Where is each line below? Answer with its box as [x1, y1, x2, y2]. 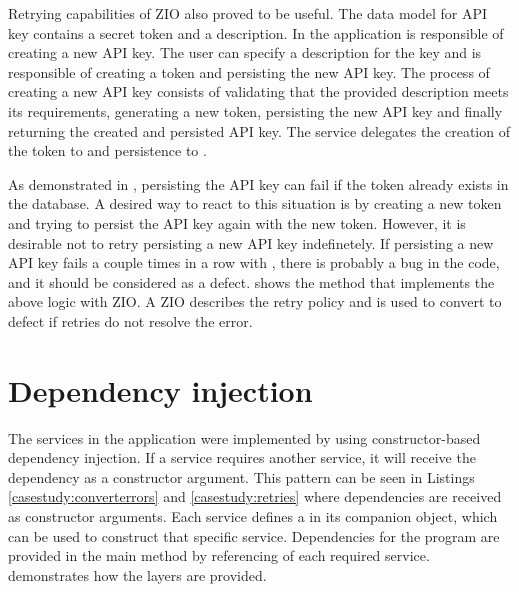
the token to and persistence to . [8, 140, 207, 161]
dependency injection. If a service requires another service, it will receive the [8, 447, 476, 468]
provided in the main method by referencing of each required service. [8, 545, 430, 566]
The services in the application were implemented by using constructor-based [8, 427, 481, 448]
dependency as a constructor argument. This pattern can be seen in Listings [8, 466, 475, 487]
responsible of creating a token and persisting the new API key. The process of [8, 61, 490, 82]
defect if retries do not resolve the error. [8, 310, 253, 331]
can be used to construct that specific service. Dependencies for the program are [8, 525, 500, 546]
